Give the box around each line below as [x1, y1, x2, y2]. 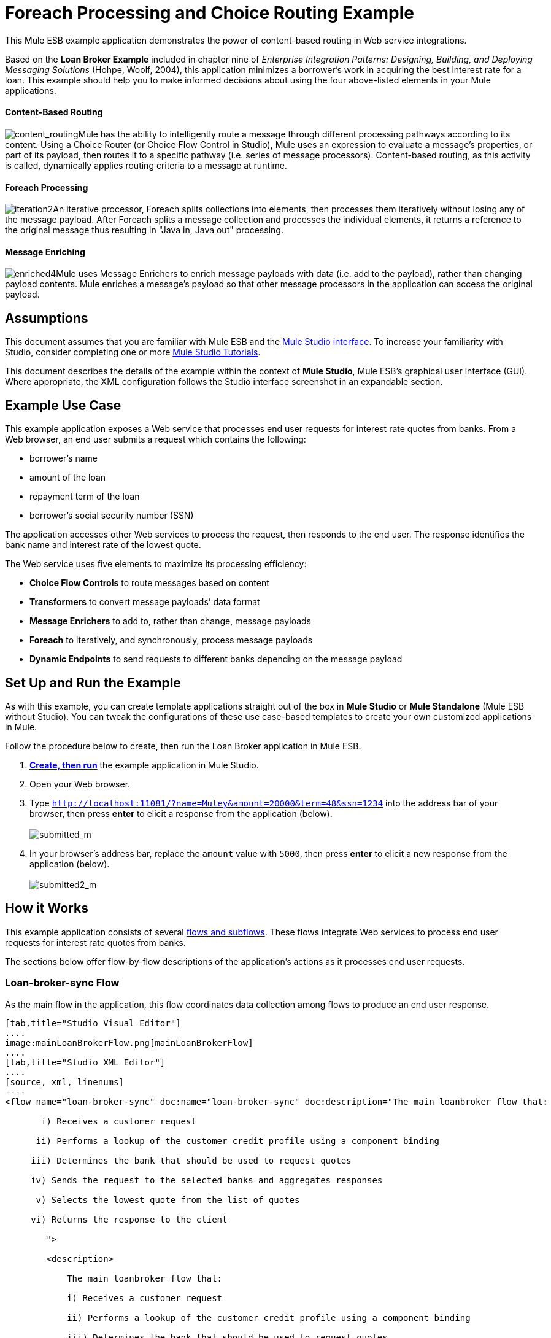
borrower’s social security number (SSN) [29, 510, 194, 521]
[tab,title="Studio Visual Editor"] [5, 1018, 181, 1028]
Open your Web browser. [29, 778, 131, 789]
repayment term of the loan [29, 491, 140, 502]
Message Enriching [5, 246, 85, 257]
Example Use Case [5, 397, 121, 413]
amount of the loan [29, 472, 106, 483]
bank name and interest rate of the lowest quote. [5, 539, 201, 551]
